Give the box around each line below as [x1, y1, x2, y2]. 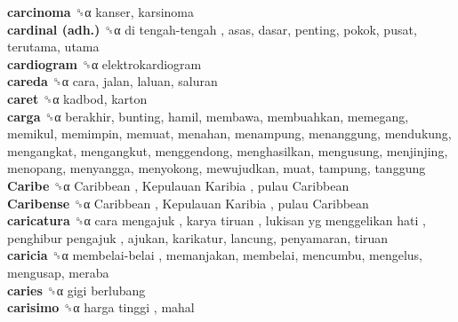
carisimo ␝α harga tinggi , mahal [7, 298, 195, 317]
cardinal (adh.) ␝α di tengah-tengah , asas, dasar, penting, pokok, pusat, [7, 20, 417, 38]
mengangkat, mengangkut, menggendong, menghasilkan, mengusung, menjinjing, [7, 141, 448, 160]
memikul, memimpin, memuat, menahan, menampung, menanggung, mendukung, [7, 124, 452, 143]
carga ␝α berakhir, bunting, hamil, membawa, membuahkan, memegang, [7, 106, 409, 125]
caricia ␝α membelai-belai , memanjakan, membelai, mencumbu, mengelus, [7, 246, 422, 264]
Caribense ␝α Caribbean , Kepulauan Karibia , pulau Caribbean [7, 193, 369, 212]
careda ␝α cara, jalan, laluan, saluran [7, 72, 218, 90]
